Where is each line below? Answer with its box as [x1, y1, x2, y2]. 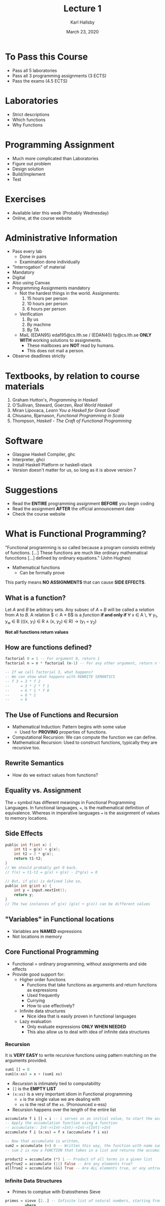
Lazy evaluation [19, 1018, 52, 1024]
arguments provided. [5, 1057, 48, 1063]
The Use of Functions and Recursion [5, 711, 119, 719]
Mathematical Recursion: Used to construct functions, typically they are [12, 740, 158, 745]
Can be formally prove [19, 570, 65, 576]
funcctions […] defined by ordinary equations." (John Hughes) [5, 555, 131, 561]
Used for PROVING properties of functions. [19, 729, 107, 735]
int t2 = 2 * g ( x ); [14, 852, 54, 857]
